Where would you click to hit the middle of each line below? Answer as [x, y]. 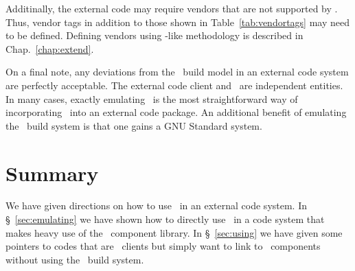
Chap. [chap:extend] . [50, 48]
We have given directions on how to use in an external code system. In [157, 205]
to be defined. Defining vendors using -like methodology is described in [154, 35]
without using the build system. [75, 259]
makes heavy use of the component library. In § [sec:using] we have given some [174, 232]
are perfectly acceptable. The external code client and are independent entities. [174, 85]
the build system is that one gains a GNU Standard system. [134, 125]
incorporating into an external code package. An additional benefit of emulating [176, 112]
